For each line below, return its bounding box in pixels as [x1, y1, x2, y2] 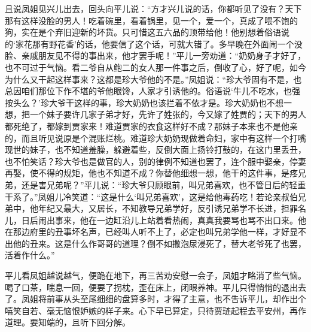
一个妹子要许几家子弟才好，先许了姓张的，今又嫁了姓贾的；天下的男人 [29, 108, 306, 120]
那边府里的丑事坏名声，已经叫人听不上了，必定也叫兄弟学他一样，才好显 [13, 225, 298, 238]
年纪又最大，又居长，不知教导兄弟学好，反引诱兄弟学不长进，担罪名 [38, 202, 306, 215]
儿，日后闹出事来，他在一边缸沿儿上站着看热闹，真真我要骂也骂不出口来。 [5, 213, 298, 226]
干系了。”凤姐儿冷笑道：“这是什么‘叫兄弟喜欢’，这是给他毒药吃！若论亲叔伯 [5, 190, 298, 203]
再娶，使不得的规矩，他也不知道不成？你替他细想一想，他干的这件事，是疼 [5, 167, 298, 179]
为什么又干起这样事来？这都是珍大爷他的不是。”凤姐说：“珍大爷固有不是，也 [5, 73, 302, 85]
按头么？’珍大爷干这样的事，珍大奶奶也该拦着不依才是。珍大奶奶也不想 [5, 96, 283, 108]
